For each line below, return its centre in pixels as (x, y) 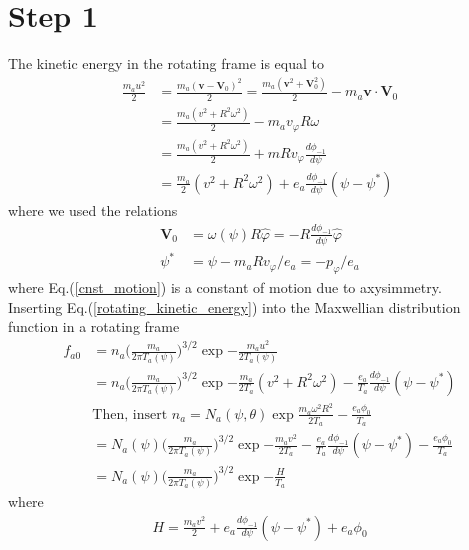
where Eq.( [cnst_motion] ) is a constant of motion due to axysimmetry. (225, 286)
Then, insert (130, 414)
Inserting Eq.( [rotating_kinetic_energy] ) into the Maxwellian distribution (234, 306)
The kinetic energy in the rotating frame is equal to (166, 63)
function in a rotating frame (94, 326)
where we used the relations (93, 209)
